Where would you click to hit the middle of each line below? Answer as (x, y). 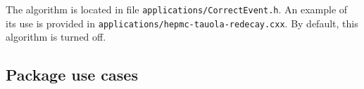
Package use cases (72, 75)
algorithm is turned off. (56, 37)
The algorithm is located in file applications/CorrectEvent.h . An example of (177, 9)
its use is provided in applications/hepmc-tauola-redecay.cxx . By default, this (182, 23)
